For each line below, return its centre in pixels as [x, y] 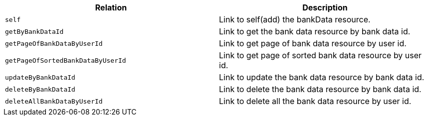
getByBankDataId [34, 31]
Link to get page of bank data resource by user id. [313, 43]
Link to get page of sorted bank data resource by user [321, 55]
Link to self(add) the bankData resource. [295, 19]
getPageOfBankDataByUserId [54, 43]
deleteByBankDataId [40, 89]
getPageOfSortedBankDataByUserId [66, 60]
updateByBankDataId [40, 77]
